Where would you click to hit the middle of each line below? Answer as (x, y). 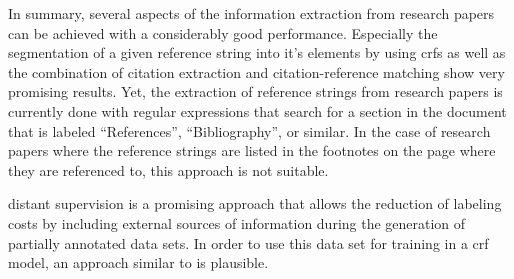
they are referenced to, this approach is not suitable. (168, 169)
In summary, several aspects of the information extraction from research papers (251, 13)
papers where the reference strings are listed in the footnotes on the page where (252, 150)
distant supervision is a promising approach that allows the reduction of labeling (255, 203)
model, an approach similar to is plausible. (138, 262)
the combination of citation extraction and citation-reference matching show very (256, 71)
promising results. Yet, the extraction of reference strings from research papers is (255, 91)
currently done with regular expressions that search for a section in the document (257, 110)
